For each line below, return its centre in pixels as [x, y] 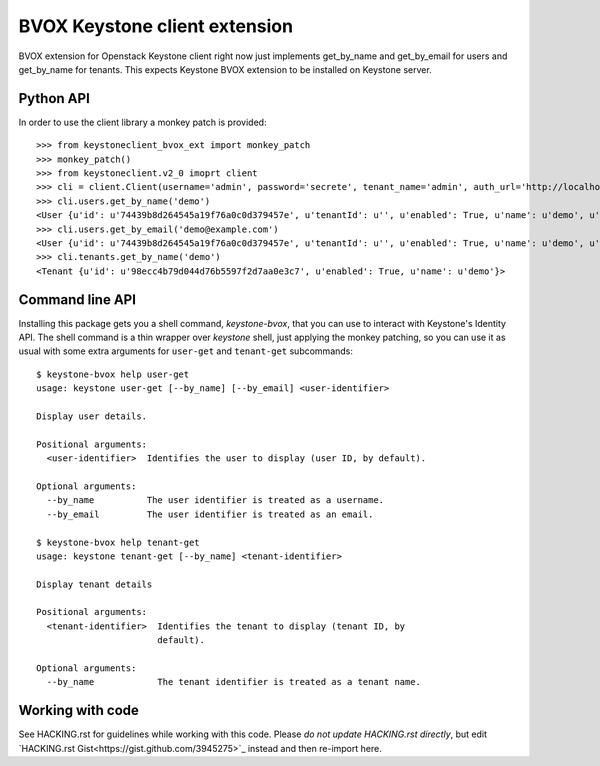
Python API [54, 98]
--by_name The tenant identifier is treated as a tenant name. [234, 682]
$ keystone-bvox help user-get [113, 374]
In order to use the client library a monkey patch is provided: [142, 122]
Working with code [79, 710]
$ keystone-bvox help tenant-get [118, 542]
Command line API [77, 299]
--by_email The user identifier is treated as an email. [210, 514]
